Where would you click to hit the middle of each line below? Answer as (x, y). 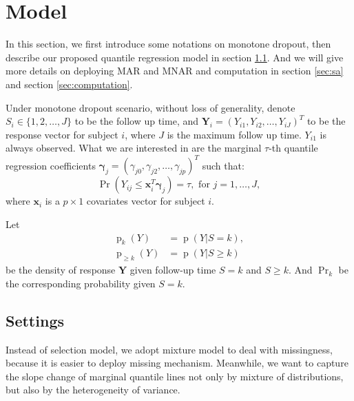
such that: (223, 165)
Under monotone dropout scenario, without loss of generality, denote (150, 107)
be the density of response (61, 270)
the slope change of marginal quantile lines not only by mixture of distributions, (175, 376)
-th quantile (293, 148)
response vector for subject (62, 134)
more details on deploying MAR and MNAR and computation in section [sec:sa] (175, 71)
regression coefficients (51, 165)
